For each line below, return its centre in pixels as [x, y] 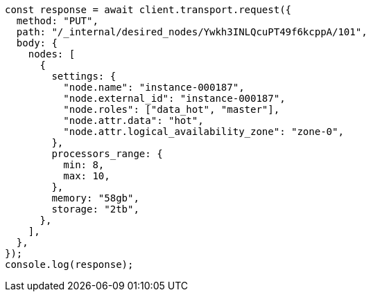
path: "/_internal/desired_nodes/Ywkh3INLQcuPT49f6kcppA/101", [192, 32]
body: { [37, 43]
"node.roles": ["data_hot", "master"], [172, 109]
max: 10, [87, 176]
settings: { [84, 76]
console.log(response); [69, 264]
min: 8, [84, 165]
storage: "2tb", [95, 209]
